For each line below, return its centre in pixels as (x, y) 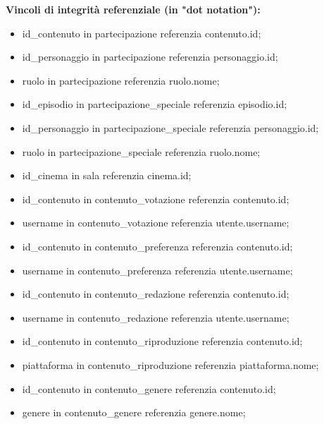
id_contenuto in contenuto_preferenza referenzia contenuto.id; (157, 246)
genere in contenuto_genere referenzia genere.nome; (134, 412)
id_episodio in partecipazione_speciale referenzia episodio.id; (155, 104)
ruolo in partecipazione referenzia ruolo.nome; (121, 80)
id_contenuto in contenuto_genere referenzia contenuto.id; (149, 388)
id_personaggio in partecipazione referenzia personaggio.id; (150, 57)
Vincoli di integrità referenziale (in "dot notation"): (133, 9)
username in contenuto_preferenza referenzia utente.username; (157, 270)
